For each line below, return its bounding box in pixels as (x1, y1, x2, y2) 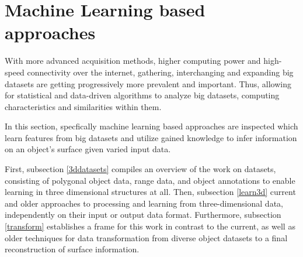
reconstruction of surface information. (5, 243, 140, 255)
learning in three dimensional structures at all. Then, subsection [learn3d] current (5, 186, 296, 198)
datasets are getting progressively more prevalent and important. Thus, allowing (5, 77, 292, 90)
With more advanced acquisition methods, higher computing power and (5, 54, 261, 67)
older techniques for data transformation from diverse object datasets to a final (5, 231, 288, 244)
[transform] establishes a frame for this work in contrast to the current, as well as (5, 220, 295, 232)
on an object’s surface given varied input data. (5, 143, 171, 155)
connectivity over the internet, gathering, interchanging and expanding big (27, 66, 294, 78)
